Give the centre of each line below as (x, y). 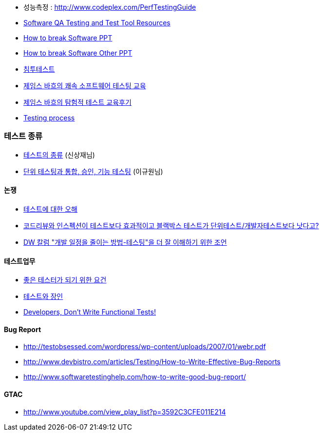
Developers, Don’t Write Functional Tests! (90, 312)
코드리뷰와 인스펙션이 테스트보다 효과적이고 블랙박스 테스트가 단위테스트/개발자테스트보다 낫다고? (171, 225)
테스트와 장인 (43, 297)
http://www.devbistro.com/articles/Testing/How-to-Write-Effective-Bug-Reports (152, 362)
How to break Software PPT (68, 38)
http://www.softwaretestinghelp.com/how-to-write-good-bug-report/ (135, 377)
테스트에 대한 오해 (50, 209)
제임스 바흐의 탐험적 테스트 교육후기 (77, 102)
